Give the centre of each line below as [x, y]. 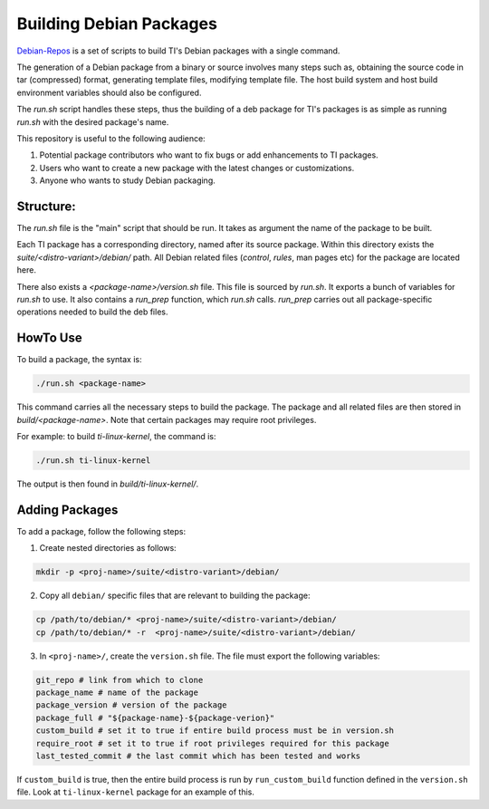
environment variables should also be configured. [109, 92]
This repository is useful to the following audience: [111, 138]
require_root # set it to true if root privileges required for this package [212, 743]
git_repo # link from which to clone [120, 680]
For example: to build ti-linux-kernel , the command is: [116, 436]
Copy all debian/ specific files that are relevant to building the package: [175, 596]
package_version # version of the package [131, 705]
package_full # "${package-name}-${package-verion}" [155, 718]
